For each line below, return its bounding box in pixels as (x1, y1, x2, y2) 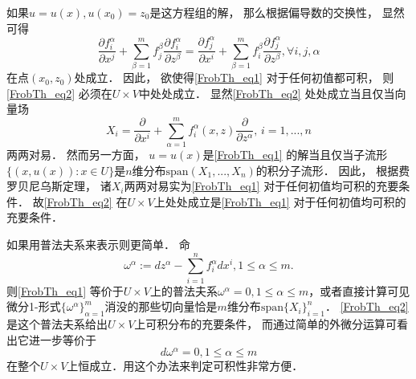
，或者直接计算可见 (308, 282, 410, 299)
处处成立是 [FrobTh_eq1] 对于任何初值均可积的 (165, 193, 406, 210)
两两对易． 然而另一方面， (6, 146, 145, 163)
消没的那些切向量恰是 (104, 298, 218, 315)
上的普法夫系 (150, 282, 218, 299)
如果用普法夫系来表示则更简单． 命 (6, 236, 190, 253)
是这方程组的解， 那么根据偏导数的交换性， (149, 4, 379, 20)
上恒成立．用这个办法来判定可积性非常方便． (67, 357, 304, 374)
